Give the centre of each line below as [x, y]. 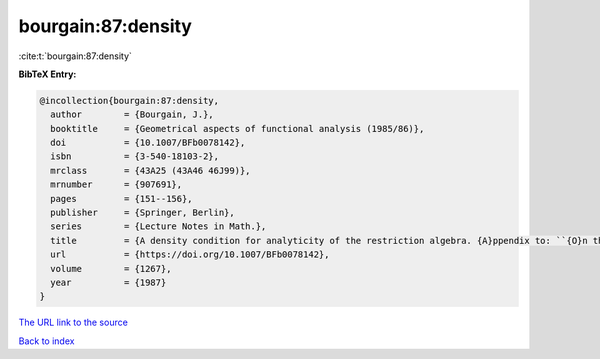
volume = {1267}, [111, 268]
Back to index [46, 341]
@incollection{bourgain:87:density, [129, 100]
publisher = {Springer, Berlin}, [142, 213]
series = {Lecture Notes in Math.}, [158, 226]
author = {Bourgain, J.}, [132, 114]
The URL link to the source [73, 322]
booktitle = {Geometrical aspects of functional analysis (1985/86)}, [237, 128]
